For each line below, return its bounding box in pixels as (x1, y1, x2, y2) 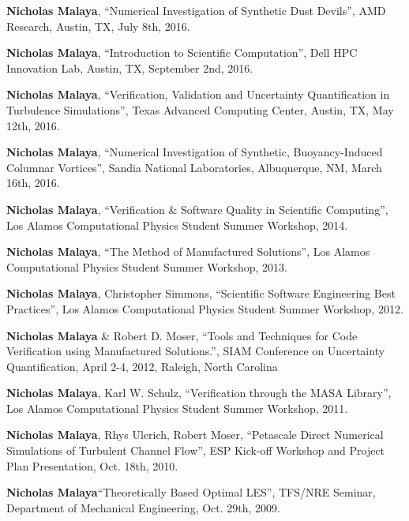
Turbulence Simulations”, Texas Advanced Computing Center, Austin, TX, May (6, 101, 394, 118)
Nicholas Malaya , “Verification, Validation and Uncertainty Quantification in (6, 86, 390, 103)
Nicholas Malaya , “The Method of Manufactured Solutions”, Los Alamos (6, 243, 370, 260)
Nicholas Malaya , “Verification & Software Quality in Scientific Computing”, (6, 201, 388, 217)
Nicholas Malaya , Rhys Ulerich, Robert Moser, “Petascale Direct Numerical (6, 426, 384, 443)
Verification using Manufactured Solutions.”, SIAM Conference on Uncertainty (6, 343, 385, 359)
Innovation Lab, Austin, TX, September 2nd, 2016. (6, 59, 253, 76)
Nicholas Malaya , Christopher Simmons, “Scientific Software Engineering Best (6, 285, 396, 302)
